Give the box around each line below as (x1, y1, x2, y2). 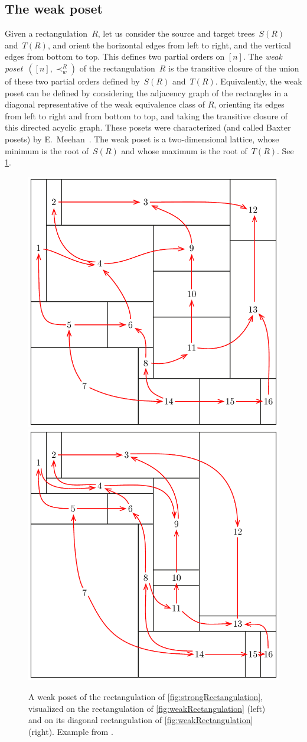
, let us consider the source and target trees (97, 27, 255, 40)
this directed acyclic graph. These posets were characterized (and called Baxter (5, 121, 291, 134)
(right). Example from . (28, 725, 113, 737)
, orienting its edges (214, 98, 285, 110)
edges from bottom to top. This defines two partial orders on (5, 50, 225, 63)
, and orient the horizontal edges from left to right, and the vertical (47, 38, 291, 51)
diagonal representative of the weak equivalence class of (5, 98, 205, 110)
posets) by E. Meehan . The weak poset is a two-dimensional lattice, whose (5, 132, 279, 145)
